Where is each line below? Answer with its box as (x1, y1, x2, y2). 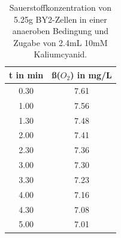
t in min (9, 68, 44, 81)
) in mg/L (70, 68, 112, 81)
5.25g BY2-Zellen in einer (14, 13, 107, 25)
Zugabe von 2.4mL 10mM (13, 36, 108, 48)
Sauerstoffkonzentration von (9, 1, 112, 13)
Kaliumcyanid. (34, 48, 87, 60)
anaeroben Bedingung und (12, 25, 109, 37)
